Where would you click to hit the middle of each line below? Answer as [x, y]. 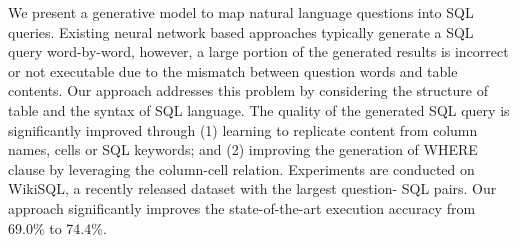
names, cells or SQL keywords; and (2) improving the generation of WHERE [243, 149]
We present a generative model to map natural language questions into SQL [241, 12]
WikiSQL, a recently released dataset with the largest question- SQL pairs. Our [252, 188]
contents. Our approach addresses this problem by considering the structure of [248, 90]
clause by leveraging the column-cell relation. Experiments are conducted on [241, 168]
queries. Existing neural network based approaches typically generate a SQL [241, 31]
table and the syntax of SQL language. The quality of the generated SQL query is [259, 109]
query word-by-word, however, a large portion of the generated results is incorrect [258, 51]
